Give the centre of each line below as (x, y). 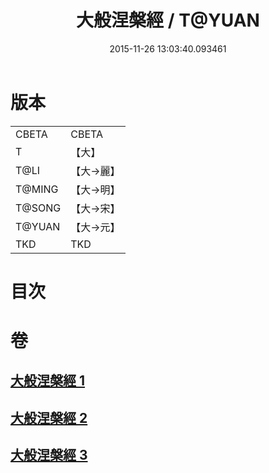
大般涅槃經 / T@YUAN (168, 20)
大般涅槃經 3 (49, 455)
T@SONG (38, 208)
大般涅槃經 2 (49, 417)
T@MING (37, 189)
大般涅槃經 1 (48, 381)
